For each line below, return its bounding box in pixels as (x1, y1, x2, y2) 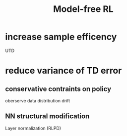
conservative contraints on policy (5, 85, 112, 93)
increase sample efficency (5, 31, 117, 43)
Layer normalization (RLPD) (5, 125, 61, 131)
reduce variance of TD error (5, 65, 122, 76)
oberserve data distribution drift (5, 97, 70, 103)
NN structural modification (5, 112, 90, 121)
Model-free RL (53, 3, 114, 15)
